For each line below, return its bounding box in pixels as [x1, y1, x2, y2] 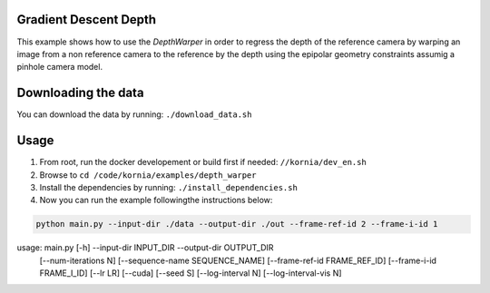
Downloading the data [16, 85, 144, 101]
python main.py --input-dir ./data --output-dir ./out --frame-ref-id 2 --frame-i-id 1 [35, 219, 438, 230]
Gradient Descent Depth [16, 12, 157, 27]
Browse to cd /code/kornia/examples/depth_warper [39, 169, 257, 181]
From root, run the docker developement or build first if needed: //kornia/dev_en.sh [39, 157, 367, 168]
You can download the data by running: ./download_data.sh [16, 109, 252, 120]
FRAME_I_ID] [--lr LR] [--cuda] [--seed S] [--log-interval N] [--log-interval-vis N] [39, 268, 342, 278]
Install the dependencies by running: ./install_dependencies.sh [39, 181, 299, 192]
